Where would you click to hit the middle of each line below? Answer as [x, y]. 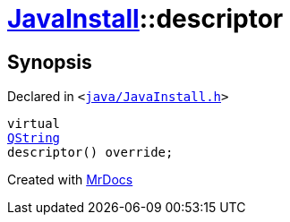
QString [34, 138]
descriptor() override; [90, 153]
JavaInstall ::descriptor [145, 19]
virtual [34, 124]
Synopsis [50, 62]
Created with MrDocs [70, 180]
